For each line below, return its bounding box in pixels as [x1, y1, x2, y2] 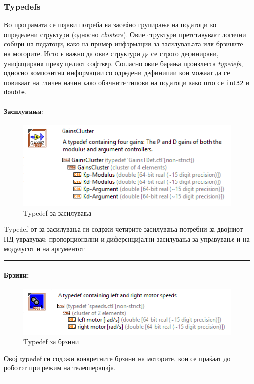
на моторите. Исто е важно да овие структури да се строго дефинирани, [4, 48, 219, 58]
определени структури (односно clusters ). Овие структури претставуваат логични [4, 29, 246, 39]
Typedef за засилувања [23, 207, 92, 218]
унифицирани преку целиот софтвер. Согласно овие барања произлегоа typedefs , [4, 58, 243, 68]
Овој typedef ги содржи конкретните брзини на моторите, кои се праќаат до [4, 353, 231, 363]
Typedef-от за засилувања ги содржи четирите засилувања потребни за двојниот [4, 224, 243, 234]
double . [4, 87, 27, 97]
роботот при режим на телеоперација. [4, 362, 116, 373]
